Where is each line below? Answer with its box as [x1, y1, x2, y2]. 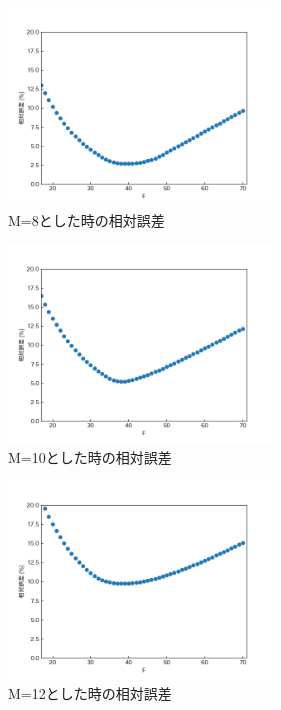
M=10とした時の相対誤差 [8, 446, 172, 467]
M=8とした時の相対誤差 [8, 210, 165, 231]
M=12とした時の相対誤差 [8, 683, 172, 704]
